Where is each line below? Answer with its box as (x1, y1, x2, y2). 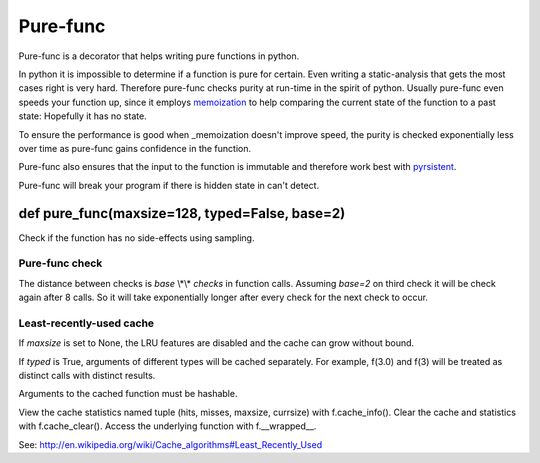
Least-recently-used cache (18, 316, 155, 330)
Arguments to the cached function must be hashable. (18, 388, 238, 400)
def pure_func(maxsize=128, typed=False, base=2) (18, 205, 346, 222)
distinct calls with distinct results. (18, 370, 156, 382)
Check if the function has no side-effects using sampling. (18, 231, 255, 244)
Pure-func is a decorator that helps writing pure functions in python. (18, 50, 300, 62)
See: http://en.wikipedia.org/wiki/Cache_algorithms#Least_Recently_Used (18, 438, 323, 450)
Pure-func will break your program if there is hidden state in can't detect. (18, 179, 320, 191)
